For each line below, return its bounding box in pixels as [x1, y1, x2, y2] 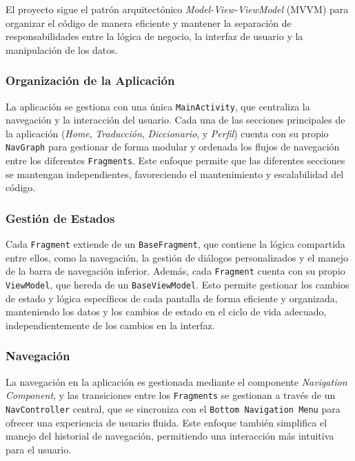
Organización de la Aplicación [6, 72, 175, 89]
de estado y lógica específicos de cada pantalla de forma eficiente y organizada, [6, 291, 338, 305]
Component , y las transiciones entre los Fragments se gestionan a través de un [6, 388, 336, 402]
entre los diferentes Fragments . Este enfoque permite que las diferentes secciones [6, 153, 345, 168]
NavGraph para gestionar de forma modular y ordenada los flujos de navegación [6, 139, 340, 154]
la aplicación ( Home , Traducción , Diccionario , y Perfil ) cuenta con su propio [6, 126, 329, 140]
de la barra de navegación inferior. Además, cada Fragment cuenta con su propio [6, 264, 345, 278]
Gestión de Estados [6, 209, 115, 226]
